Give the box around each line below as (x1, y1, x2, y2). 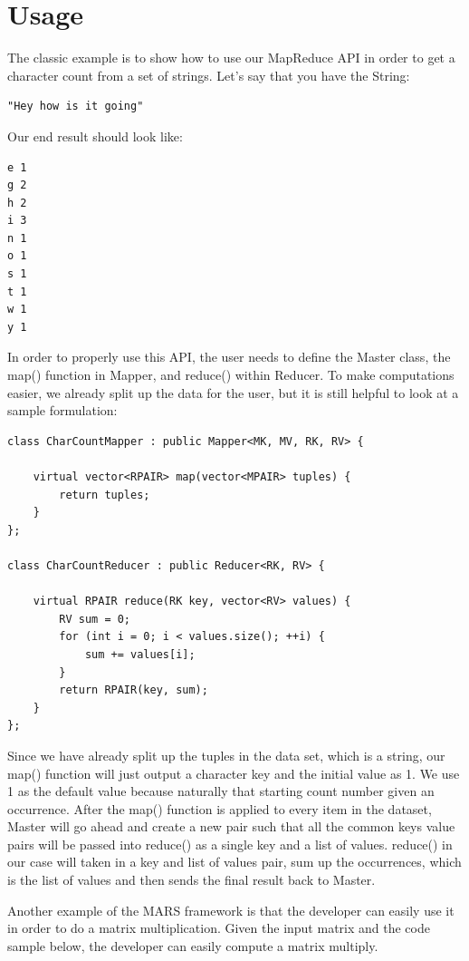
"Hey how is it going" (7, 100, 144, 113)
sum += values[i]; (84, 647, 196, 661)
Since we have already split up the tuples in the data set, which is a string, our (7, 745, 445, 764)
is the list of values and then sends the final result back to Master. (7, 870, 376, 889)
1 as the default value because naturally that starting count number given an (7, 781, 435, 801)
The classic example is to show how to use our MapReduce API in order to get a (7, 48, 455, 67)
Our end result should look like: (7, 126, 183, 145)
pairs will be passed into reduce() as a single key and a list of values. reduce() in (7, 834, 453, 853)
